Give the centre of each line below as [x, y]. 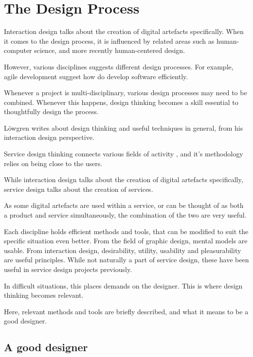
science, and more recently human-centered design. [110, 50]
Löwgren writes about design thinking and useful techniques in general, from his [124, 127]
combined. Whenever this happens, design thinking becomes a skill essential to [121, 102]
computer [18, 50]
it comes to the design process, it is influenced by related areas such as [109, 41]
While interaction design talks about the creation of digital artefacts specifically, [124, 179]
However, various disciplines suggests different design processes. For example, [119, 66]
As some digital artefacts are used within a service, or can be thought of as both [124, 205]
